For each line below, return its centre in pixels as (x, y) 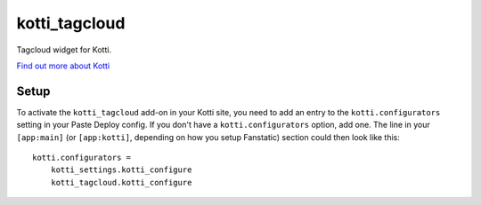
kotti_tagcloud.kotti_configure (121, 182)
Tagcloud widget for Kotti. (64, 50)
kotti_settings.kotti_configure (121, 170)
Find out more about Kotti (63, 66)
